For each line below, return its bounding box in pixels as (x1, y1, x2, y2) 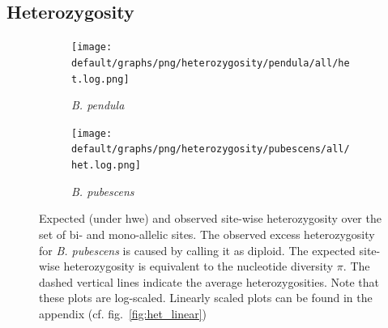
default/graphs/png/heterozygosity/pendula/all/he (71, 57, 350, 69)
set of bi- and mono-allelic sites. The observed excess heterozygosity (39, 225, 375, 242)
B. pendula (71, 96, 125, 113)
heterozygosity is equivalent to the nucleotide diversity (63, 258, 334, 275)
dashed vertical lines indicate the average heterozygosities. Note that (39, 273, 379, 290)
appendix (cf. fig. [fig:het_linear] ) (39, 305, 207, 322)
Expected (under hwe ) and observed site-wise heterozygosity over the (39, 210, 382, 227)
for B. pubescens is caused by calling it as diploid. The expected (39, 241, 356, 258)
